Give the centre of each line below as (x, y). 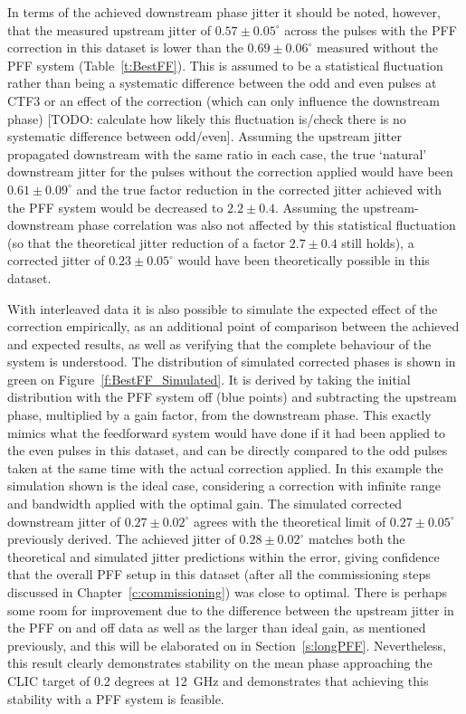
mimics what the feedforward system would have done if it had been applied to (227, 432)
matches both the (357, 539)
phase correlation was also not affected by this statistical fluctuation (267, 225)
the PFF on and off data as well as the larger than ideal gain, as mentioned (217, 628)
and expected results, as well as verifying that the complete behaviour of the (219, 343)
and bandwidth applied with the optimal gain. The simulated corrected (205, 504)
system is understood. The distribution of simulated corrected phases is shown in (232, 362)
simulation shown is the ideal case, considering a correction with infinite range (224, 486)
